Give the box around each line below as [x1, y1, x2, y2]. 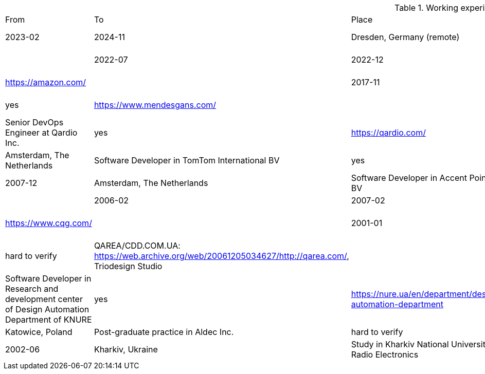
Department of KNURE [5, 314, 92, 325]
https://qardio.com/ [351, 127, 426, 138]
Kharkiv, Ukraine [94, 344, 158, 354]
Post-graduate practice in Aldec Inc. [94, 327, 234, 337]
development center [5, 294, 83, 304]
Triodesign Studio [94, 261, 163, 271]
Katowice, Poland [5, 327, 73, 337]
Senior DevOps [5, 117, 64, 127]
